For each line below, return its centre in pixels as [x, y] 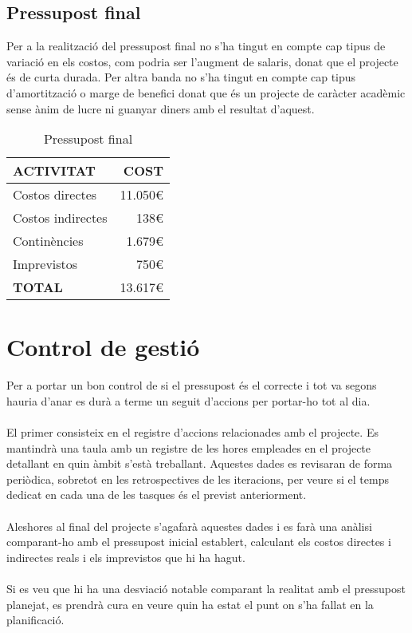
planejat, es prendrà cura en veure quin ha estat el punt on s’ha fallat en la [190, 604]
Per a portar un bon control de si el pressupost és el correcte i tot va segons [192, 385]
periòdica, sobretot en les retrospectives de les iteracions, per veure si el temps [198, 479]
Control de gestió [103, 347]
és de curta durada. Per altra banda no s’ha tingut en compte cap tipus [181, 77]
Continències [48, 241]
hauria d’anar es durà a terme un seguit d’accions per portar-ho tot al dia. [188, 400]
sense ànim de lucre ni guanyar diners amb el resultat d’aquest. [161, 108]
